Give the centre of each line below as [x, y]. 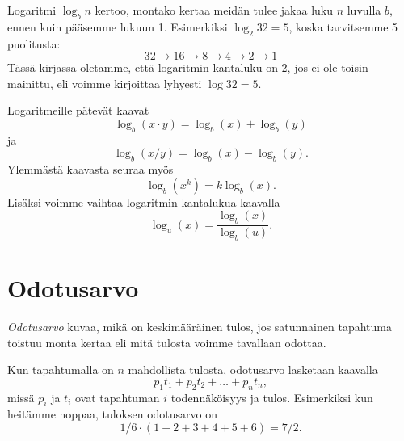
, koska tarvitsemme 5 [343, 26]
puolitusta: [34, 43]
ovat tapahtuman [117, 397]
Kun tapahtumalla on [61, 370]
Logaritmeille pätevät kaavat [78, 110]
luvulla [364, 10]
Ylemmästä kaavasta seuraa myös [90, 169]
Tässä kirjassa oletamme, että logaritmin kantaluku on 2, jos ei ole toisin [188, 67]
